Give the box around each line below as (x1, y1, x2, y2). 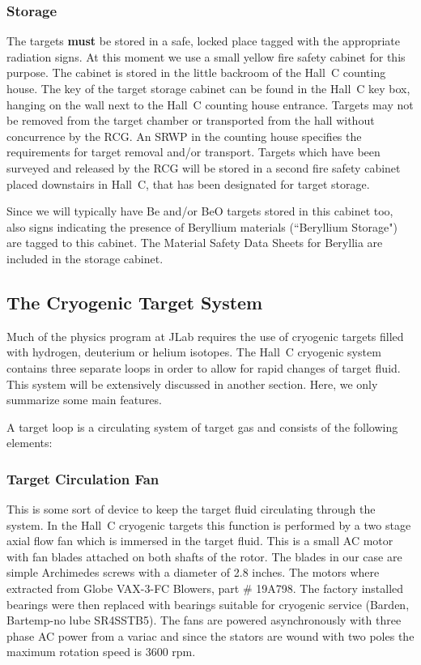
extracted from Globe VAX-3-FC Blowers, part (6, 580, 240, 597)
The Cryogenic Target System (6, 289, 263, 314)
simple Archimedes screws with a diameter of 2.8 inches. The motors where (6, 564, 380, 581)
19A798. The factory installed (256, 580, 404, 597)
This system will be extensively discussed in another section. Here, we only (6, 375, 378, 392)
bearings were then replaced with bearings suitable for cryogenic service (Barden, (6, 595, 410, 612)
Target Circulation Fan (6, 468, 159, 488)
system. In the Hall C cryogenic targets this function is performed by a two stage (6, 516, 411, 533)
